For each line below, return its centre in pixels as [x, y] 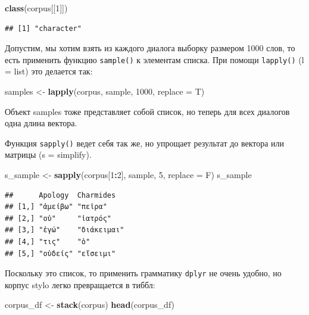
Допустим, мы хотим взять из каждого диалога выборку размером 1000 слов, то [150, 48]
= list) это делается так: [49, 71]
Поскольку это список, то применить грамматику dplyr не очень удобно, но [143, 273]
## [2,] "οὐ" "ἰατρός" [58, 218]
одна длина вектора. [41, 123]
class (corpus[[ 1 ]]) [36, 8]
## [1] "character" [43, 28]
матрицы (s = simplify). [48, 155]
